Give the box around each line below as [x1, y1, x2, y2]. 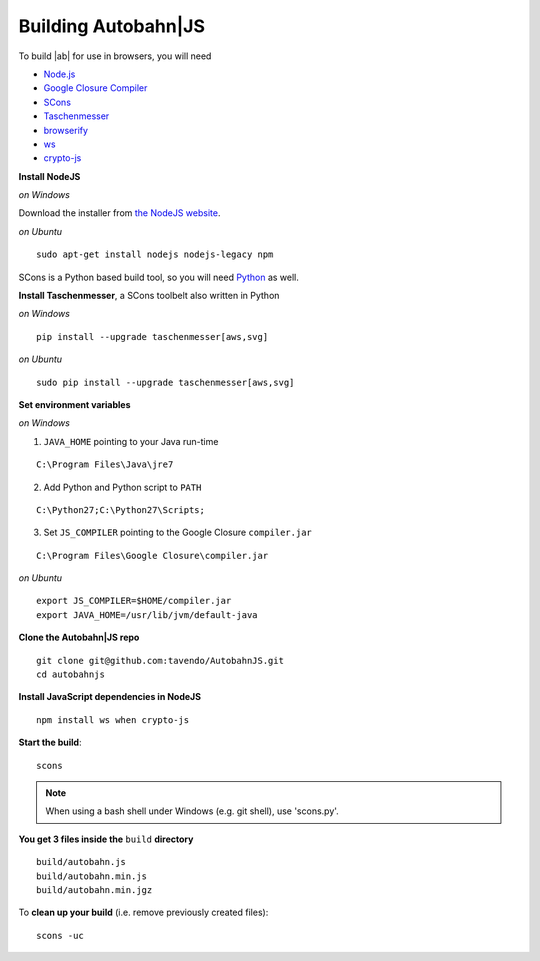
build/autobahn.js [36, 856, 127, 868]
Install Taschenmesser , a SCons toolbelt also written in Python [18, 290, 280, 302]
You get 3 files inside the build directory [18, 833, 194, 845]
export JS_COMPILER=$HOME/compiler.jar [36, 595, 232, 607]
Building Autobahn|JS [18, 15, 205, 37]
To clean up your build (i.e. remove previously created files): [18, 906, 269, 919]
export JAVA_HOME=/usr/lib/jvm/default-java [36, 609, 259, 620]
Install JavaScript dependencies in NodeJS [18, 691, 202, 703]
